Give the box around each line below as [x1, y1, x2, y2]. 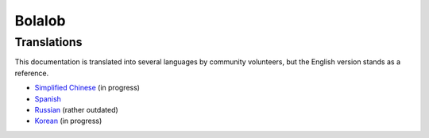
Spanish [34, 94, 61, 103]
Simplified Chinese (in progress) [34, 83, 141, 93]
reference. [14, 68, 49, 78]
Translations [14, 35, 83, 49]
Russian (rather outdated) [34, 105, 118, 114]
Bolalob [14, 12, 66, 29]
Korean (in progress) [34, 116, 102, 126]
